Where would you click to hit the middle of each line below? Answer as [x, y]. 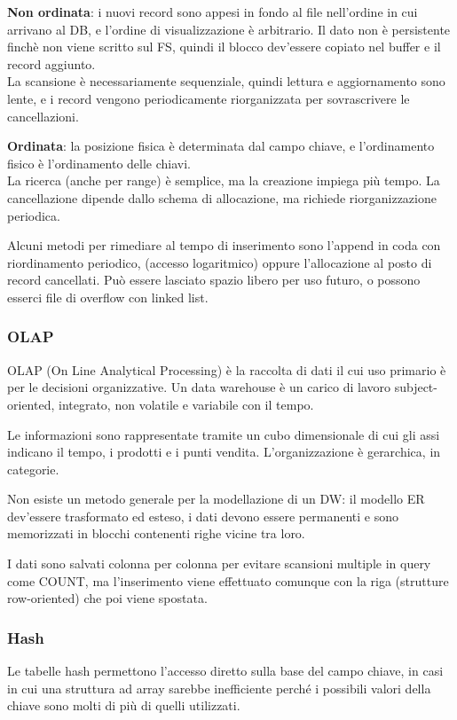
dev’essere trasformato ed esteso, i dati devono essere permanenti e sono [203, 516]
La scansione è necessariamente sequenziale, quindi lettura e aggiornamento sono [226, 81]
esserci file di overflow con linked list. [108, 297]
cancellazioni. [43, 116]
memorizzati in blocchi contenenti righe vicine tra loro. [156, 533]
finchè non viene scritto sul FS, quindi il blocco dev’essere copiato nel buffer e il [224, 47]
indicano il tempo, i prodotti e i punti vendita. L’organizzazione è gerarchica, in [224, 452]
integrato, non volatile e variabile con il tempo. [186, 404]
